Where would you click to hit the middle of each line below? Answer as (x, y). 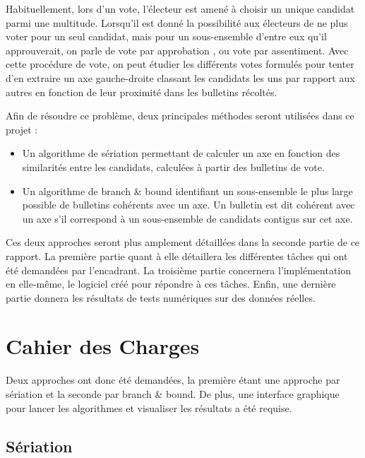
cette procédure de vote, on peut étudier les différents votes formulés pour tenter (180, 64)
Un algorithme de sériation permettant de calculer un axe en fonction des (181, 153)
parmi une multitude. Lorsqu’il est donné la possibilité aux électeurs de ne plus (177, 22)
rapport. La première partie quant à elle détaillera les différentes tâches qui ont (177, 256)
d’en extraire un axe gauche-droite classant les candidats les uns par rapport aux (180, 77)
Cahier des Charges (103, 346)
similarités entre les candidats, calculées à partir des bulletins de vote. (173, 166)
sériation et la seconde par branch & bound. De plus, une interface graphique (173, 394)
